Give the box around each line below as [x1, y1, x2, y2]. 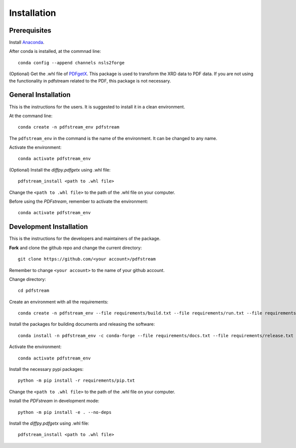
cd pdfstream [18, 288, 49, 294]
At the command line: [9, 113, 53, 119]
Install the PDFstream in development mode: [9, 398, 100, 404]
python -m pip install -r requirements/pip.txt [18, 378, 135, 383]
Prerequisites [9, 26, 51, 35]
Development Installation [9, 223, 88, 231]
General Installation [9, 90, 71, 99]
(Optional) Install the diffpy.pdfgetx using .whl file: [9, 167, 111, 173]
